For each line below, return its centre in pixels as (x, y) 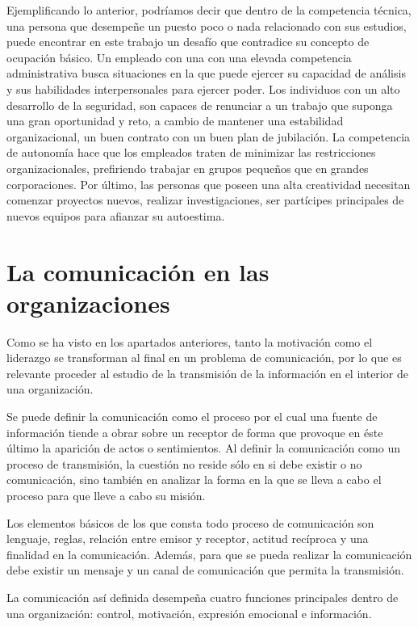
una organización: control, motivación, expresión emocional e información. (189, 613)
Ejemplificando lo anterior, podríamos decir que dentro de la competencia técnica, (209, 10)
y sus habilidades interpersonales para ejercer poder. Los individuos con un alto (203, 88)
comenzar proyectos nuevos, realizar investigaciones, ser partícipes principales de (205, 200)
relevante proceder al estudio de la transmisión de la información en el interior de (207, 373)
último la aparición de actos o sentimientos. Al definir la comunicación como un (203, 448)
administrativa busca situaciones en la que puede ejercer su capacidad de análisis (206, 73)
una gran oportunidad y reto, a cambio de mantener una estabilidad (175, 121)
